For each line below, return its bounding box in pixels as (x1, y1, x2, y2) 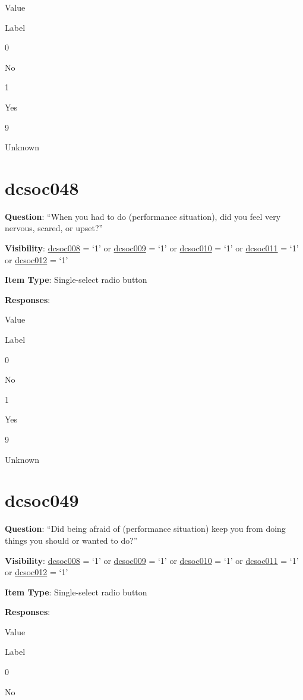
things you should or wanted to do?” (5, 534, 138, 546)
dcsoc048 (5, 175, 79, 200)
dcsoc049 (5, 488, 79, 512)
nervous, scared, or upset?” (5, 222, 103, 234)
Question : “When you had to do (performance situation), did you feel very (5, 210, 281, 222)
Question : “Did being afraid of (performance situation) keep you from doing (5, 522, 286, 535)
